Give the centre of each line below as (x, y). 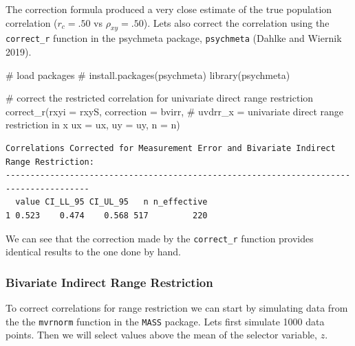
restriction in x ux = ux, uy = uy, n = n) (93, 125)
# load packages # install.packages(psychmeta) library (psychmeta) (148, 74)
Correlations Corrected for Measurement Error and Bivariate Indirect (171, 149)
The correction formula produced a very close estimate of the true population (169, 9)
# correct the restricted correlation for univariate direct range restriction (160, 98)
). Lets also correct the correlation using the (236, 22)
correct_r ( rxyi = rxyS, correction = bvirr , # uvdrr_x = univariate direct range (175, 111)
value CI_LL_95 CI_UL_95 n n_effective (111, 202)
